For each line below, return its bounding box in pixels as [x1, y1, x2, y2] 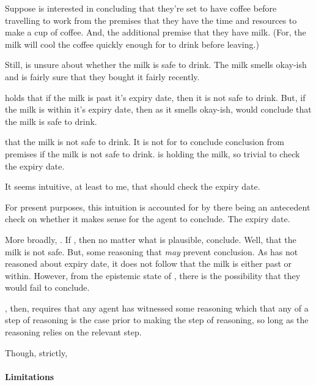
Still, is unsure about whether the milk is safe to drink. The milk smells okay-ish [5, 58, 307, 71]
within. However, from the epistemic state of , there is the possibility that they [5, 269, 301, 282]
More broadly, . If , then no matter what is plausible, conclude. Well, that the [5, 233, 296, 245]
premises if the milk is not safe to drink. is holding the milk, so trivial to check [5, 147, 300, 160]
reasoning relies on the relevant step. [5, 326, 142, 338]
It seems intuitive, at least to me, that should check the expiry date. [5, 180, 260, 193]
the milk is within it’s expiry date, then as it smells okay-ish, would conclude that [5, 103, 312, 116]
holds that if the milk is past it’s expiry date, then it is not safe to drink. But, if [5, 91, 306, 103]
